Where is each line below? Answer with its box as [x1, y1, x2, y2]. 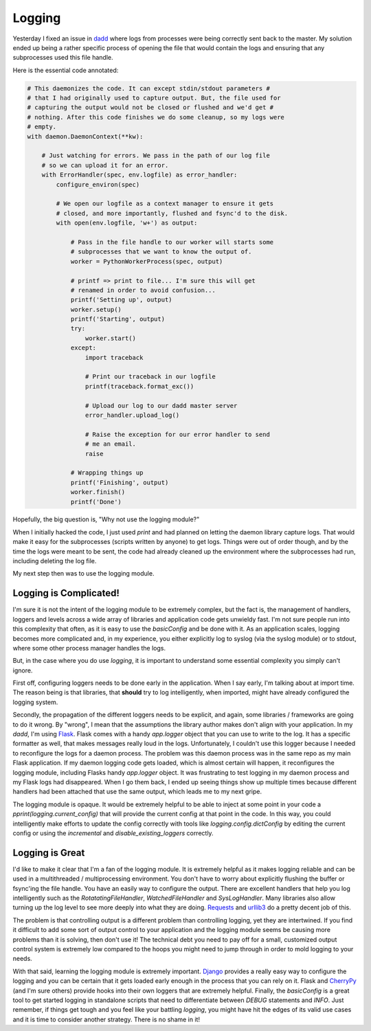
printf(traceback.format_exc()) [85, 382, 194, 390]
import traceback [85, 354, 144, 361]
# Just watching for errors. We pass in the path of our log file [41, 152, 271, 159]
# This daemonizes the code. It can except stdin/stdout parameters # [27, 84, 271, 92]
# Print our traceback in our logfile [85, 373, 216, 381]
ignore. [12, 666, 33, 675]
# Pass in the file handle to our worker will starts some [70, 238, 274, 246]
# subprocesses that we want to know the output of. [70, 248, 252, 256]
